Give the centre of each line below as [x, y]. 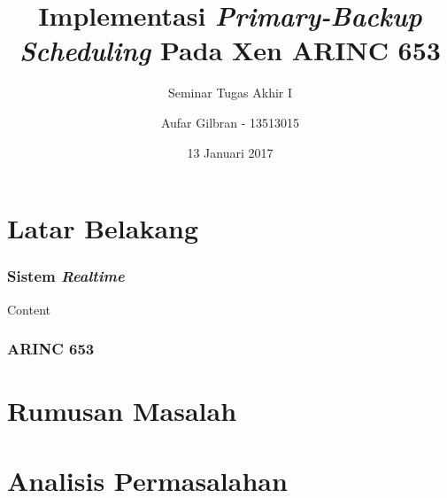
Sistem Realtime [66, 276]
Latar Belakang [103, 228]
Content [29, 309]
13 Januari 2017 [230, 152]
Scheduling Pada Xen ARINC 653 [230, 51]
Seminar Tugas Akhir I [230, 93]
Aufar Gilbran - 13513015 [230, 122]
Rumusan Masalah [122, 411]
